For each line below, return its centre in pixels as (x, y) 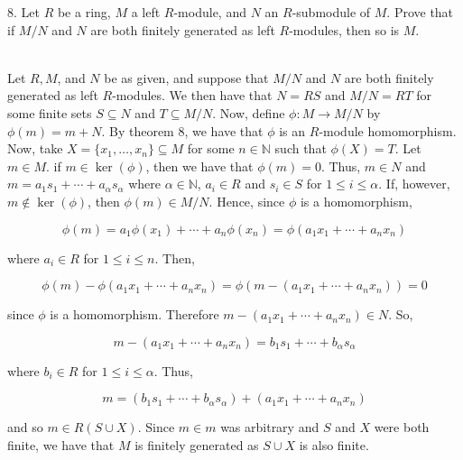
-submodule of (331, 12)
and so (25, 427)
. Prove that (420, 12)
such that (301, 148)
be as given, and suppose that (186, 77)
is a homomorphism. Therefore (134, 314)
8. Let (23, 12)
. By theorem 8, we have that (182, 130)
